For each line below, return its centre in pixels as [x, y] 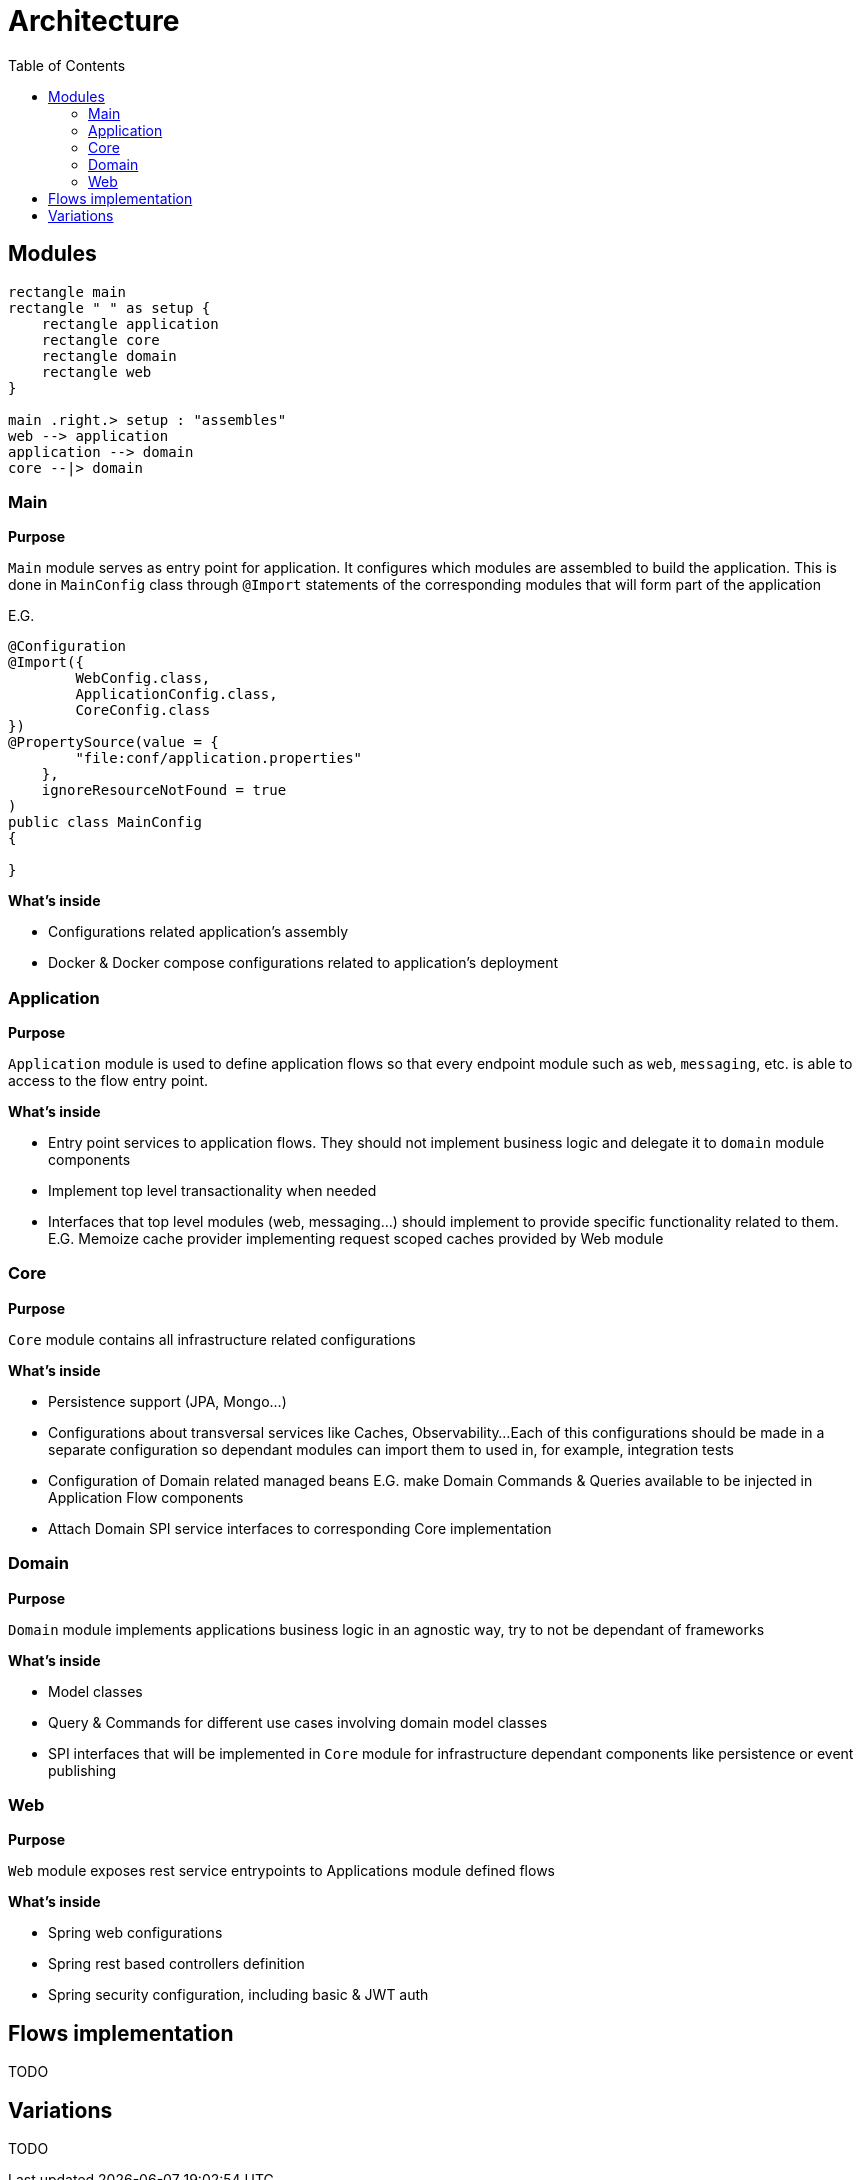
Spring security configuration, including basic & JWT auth [238, 1995]
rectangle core [100, 339]
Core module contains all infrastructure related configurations [212, 1339]
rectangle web [96, 371]
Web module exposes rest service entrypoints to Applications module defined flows [281, 1871]
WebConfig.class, [143, 678]
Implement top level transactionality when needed [212, 1191]
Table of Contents [67, 65]
